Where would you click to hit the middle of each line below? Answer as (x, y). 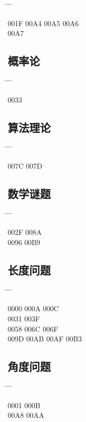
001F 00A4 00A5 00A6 (43, 23)
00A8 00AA (26, 415)
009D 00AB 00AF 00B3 (45, 339)
